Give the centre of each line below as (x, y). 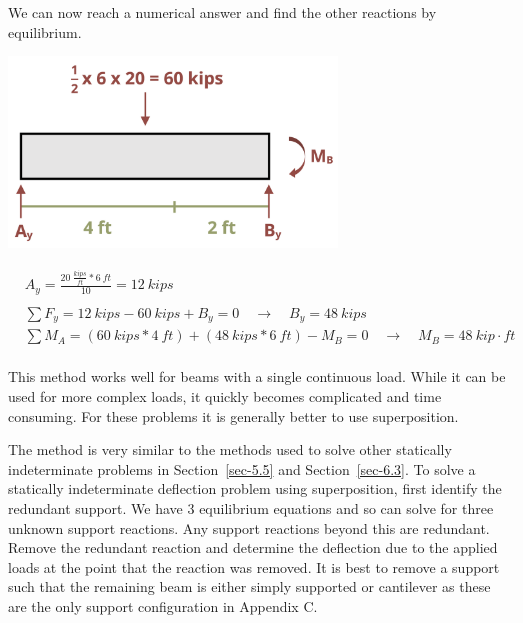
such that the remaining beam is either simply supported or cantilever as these (249, 586)
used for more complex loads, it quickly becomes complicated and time (225, 395)
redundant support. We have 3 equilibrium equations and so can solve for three (251, 507)
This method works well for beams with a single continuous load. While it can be (257, 376)
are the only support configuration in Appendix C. (163, 605)
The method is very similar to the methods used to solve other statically (230, 449)
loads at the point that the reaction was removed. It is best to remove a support (254, 566)
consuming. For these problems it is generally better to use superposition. (233, 415)
